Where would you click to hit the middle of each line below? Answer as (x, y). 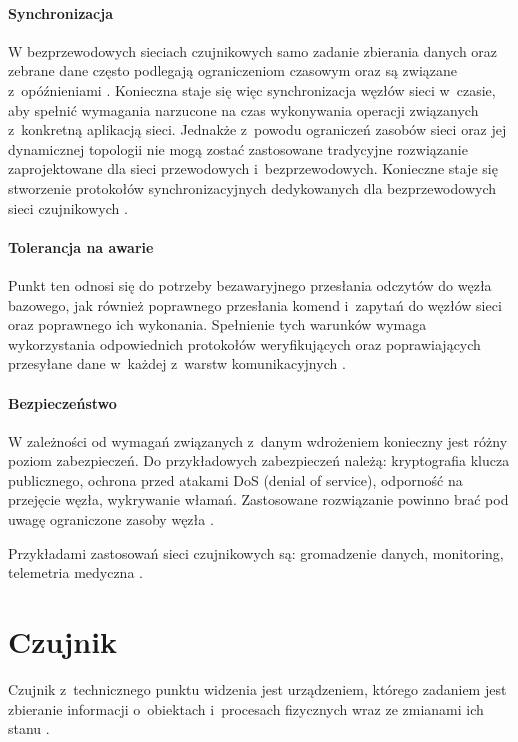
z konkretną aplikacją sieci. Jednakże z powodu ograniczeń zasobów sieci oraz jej (257, 129)
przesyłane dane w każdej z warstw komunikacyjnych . (177, 363)
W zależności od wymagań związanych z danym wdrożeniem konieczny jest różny (258, 440)
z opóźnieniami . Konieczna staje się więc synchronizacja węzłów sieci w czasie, (252, 89)
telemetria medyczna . (75, 572)
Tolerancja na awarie (81, 246)
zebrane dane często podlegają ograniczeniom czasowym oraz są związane (233, 70)
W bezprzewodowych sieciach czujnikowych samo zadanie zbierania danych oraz (253, 50)
